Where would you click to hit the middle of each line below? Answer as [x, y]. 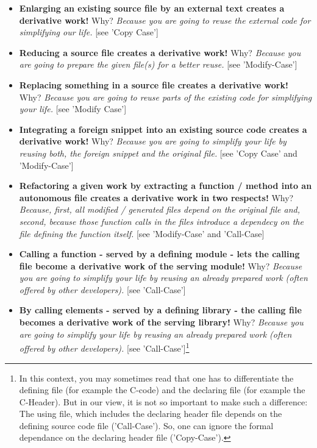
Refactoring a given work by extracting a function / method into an [166, 186]
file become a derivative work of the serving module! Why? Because [161, 265]
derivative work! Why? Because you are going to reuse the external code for [165, 20]
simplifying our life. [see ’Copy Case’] [89, 32]
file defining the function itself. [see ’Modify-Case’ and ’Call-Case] [142, 233]
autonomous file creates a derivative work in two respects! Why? [156, 197]
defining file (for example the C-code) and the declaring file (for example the [162, 390]
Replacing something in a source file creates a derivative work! [154, 84]
